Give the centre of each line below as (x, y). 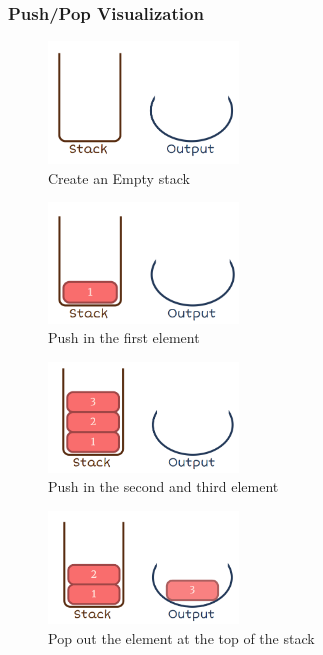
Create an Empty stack (119, 177)
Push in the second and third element (163, 486)
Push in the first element (124, 337)
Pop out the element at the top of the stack (181, 638)
